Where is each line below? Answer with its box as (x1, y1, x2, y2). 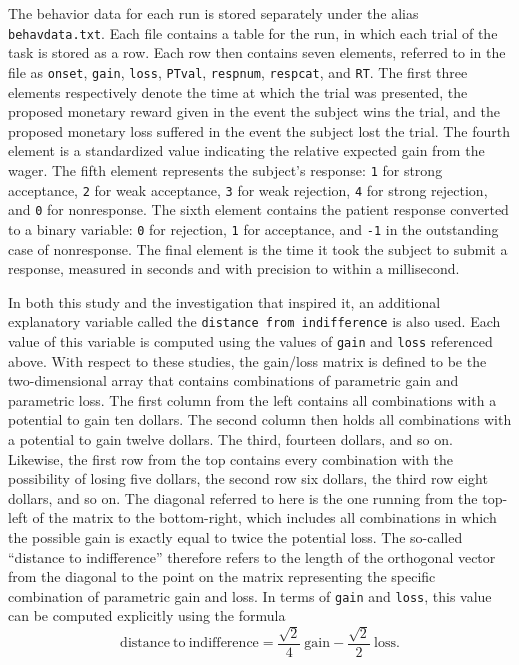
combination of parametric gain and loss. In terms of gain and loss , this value (8, 585, 492, 606)
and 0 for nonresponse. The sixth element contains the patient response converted (8, 199, 509, 220)
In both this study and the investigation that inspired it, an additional (8, 291, 441, 312)
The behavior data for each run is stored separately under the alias (8, 3, 419, 23)
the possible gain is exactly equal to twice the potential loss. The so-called (8, 526, 463, 547)
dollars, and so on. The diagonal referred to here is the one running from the (8, 487, 478, 508)
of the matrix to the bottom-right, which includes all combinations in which (32, 507, 497, 528)
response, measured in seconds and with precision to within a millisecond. (8, 258, 460, 279)
